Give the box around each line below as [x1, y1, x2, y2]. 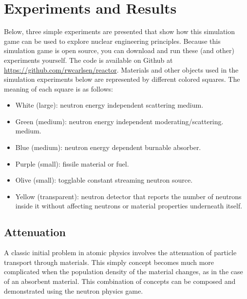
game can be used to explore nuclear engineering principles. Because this [4, 36, 221, 46]
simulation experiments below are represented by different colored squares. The [4, 74, 240, 84]
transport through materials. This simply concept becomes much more [4, 257, 214, 267]
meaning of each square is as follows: [4, 83, 113, 93]
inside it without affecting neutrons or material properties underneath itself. [15, 201, 243, 211]
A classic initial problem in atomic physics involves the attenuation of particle [4, 247, 237, 258]
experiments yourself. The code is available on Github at [4, 55, 173, 65]
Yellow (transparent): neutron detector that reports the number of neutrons [15, 191, 242, 201]
